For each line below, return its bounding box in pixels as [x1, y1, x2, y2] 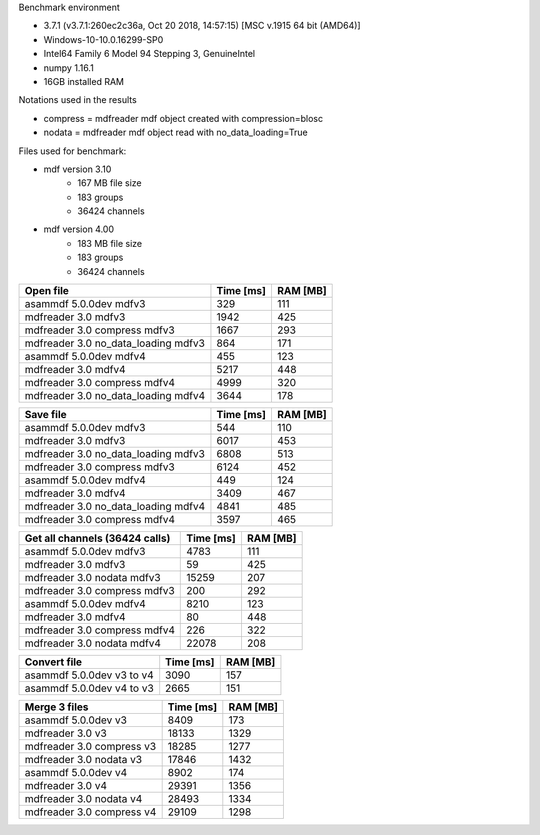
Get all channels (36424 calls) [24, 531, 171, 545]
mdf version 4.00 [43, 223, 115, 235]
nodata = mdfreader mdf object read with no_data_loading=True [43, 126, 309, 139]
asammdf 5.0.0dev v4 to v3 [24, 681, 154, 695]
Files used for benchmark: [18, 145, 127, 157]
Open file [24, 284, 70, 298]
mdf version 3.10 [43, 163, 112, 175]
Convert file [24, 655, 83, 669]
